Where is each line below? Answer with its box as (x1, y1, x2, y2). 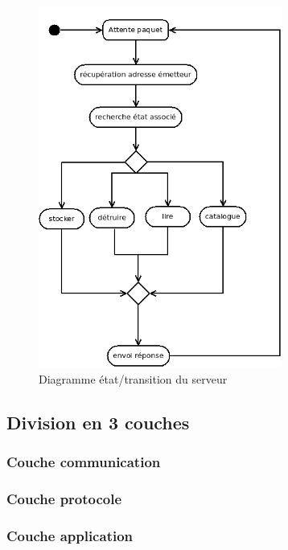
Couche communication (6, 451, 161, 471)
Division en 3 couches (6, 409, 190, 434)
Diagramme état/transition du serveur (39, 370, 228, 387)
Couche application (6, 525, 134, 545)
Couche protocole (6, 488, 122, 508)
